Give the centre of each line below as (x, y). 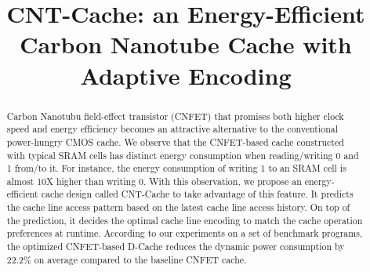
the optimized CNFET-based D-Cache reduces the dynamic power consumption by (176, 247)
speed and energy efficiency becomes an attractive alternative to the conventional (172, 129)
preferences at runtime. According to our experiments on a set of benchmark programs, (185, 233)
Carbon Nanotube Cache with (186, 44)
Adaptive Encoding (186, 75)
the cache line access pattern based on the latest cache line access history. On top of (178, 207)
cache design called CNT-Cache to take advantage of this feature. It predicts (197, 194)
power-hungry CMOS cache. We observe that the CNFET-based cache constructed (175, 141)
